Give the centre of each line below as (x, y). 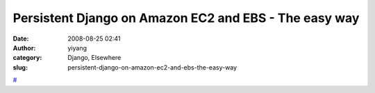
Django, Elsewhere (94, 58)
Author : (24, 48)
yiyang (77, 48)
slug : (20, 67)
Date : (21, 39)
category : (27, 58)
